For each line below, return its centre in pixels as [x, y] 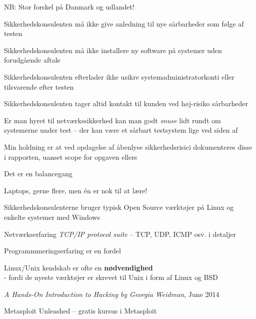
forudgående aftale [32, 60]
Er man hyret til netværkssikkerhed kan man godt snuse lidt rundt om [112, 120]
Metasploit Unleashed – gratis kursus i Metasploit [80, 311]
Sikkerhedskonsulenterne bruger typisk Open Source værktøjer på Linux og [119, 207]
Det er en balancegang [38, 174]
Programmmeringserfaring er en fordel [62, 251]
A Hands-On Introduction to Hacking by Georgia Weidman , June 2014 [112, 294]
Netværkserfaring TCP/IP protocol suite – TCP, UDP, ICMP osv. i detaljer [120, 234]
